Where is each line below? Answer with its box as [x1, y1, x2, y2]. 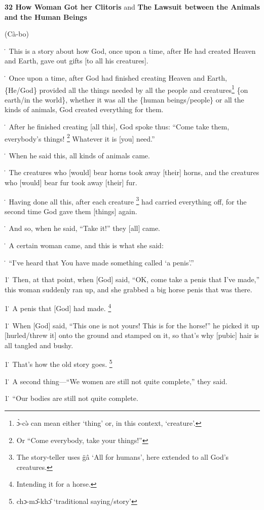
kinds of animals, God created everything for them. [5, 104, 164, 115]
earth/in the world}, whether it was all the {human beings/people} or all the [5, 94, 244, 105]
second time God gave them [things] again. [5, 206, 137, 216]
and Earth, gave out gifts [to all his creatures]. [5, 55, 148, 66]
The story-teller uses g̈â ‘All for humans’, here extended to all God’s [16, 452, 229, 462]
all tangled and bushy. [5, 339, 73, 350]
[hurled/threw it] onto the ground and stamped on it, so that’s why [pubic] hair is [5, 330, 259, 341]
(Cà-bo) [5, 28, 29, 39]
